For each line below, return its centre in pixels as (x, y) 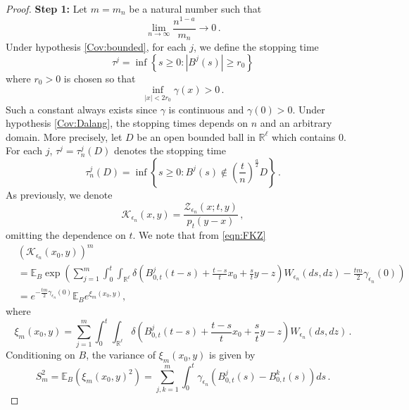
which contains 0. (309, 136)
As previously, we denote (59, 194)
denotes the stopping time (170, 150)
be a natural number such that (195, 8)
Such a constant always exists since (82, 109)
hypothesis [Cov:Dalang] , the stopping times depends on (127, 123)
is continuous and (206, 109)
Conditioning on (40, 355)
